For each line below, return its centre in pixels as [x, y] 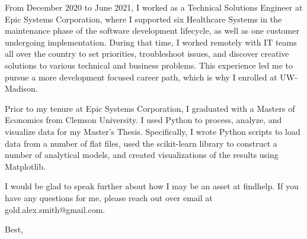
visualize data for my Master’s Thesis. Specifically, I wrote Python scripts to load [153, 131]
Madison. [21, 88]
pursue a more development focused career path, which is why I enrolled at [141, 77]
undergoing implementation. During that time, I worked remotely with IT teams [151, 42]
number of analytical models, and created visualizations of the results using [142, 155]
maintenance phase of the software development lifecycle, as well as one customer [152, 30]
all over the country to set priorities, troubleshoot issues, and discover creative [147, 54]
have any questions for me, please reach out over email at [109, 197]
